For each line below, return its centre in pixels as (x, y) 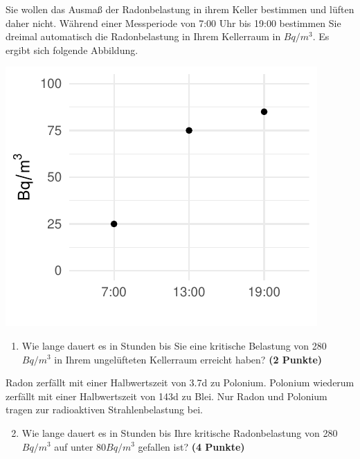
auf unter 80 (80, 446)
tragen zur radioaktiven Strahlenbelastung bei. (104, 409)
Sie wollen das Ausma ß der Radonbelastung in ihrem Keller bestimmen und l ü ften (180, 9)
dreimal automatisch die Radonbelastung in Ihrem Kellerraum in (143, 36)
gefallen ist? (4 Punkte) (191, 446)
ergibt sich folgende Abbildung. (72, 49)
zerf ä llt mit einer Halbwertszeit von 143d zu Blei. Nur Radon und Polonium (166, 396)
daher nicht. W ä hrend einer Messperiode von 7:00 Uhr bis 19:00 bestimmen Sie (173, 22)
